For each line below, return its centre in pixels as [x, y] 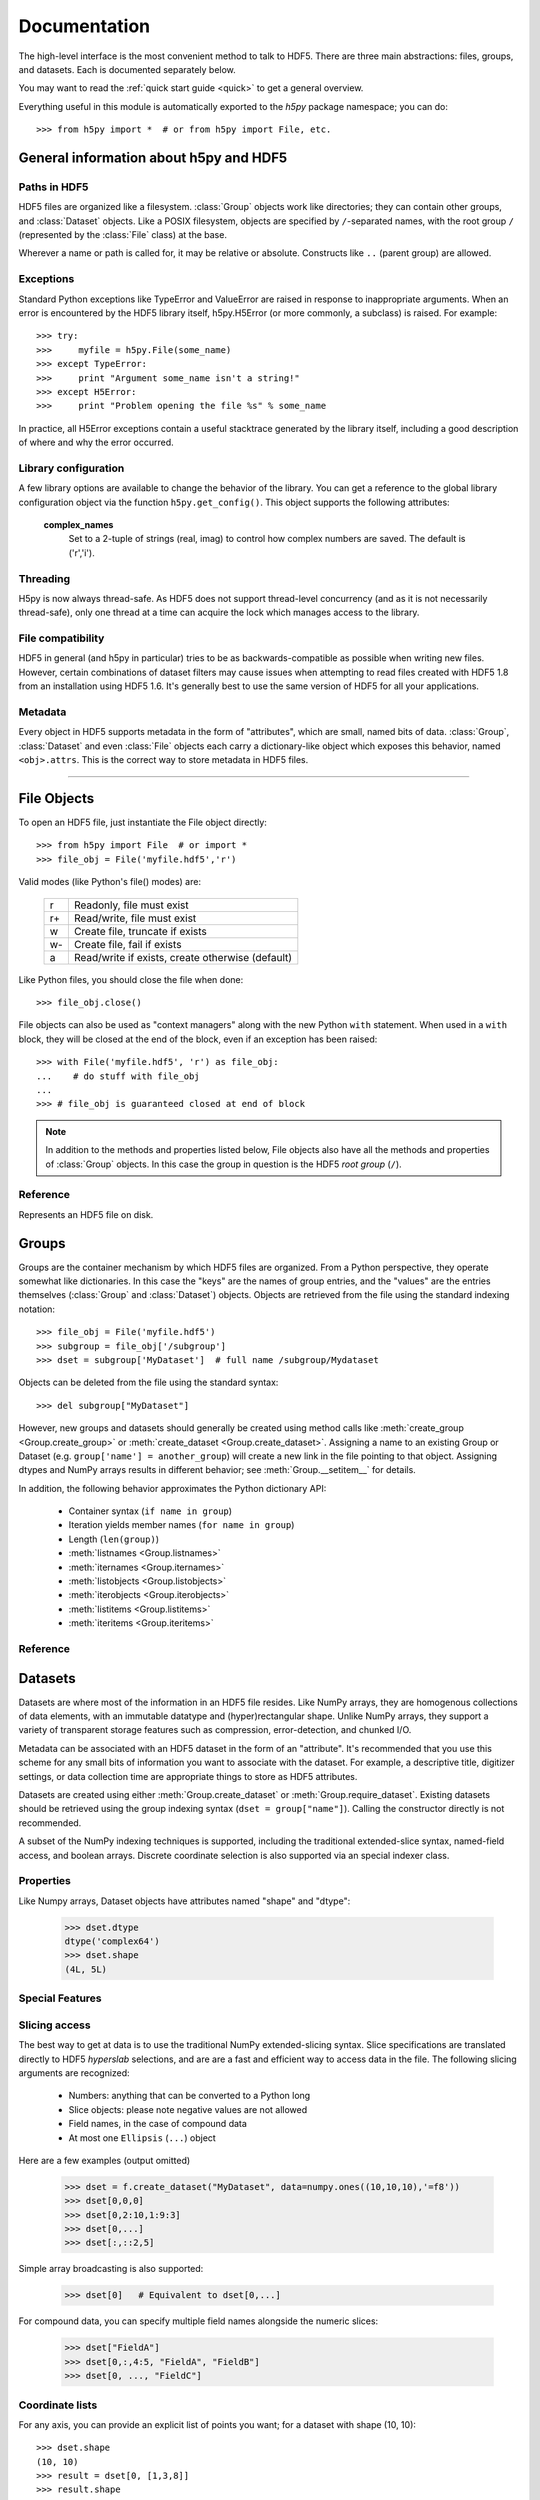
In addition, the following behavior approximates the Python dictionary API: [172, 1488]
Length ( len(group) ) [114, 1539]
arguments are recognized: [74, 2072]
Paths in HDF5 [53, 187]
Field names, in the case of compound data [157, 2124]
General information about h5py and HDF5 [153, 157]
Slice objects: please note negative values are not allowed [188, 2109]
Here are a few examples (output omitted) [104, 2160]
